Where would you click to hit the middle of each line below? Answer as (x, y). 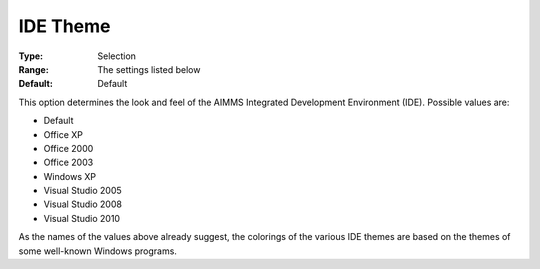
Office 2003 (68, 162)
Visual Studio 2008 (82, 204)
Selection (117, 56)
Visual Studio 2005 (82, 191)
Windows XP (70, 176)
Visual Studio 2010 (81, 218)
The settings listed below (149, 69)
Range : (33, 69)
